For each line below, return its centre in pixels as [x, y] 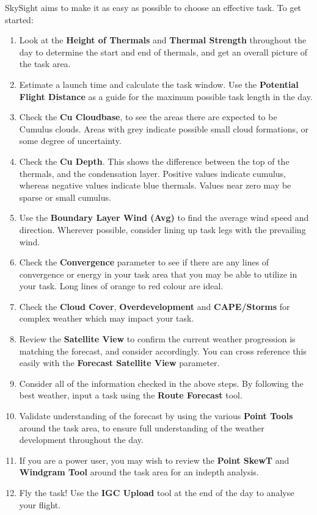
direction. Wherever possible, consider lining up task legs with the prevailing [162, 229]
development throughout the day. [81, 440]
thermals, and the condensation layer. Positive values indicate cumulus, [153, 173]
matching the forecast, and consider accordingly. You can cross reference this [163, 351]
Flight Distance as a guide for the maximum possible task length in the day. [166, 96]
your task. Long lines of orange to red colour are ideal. [121, 286]
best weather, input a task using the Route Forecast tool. [131, 395]
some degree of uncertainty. [70, 141]
